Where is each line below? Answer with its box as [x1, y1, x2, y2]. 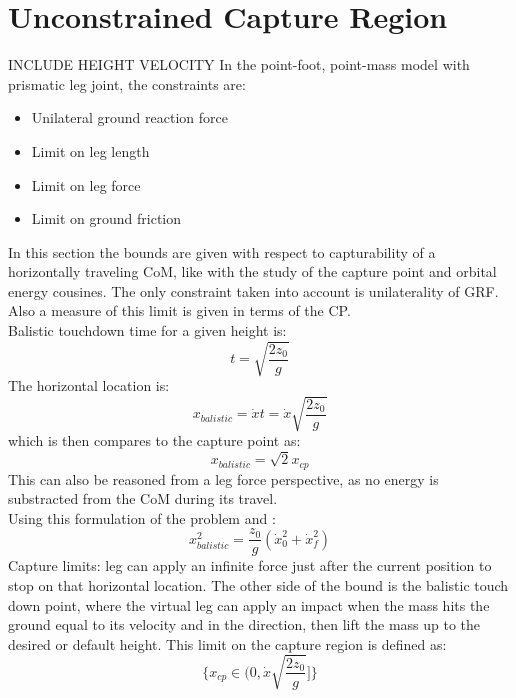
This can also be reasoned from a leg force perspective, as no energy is [8, 468, 439, 489]
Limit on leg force [31, 174, 141, 195]
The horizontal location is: [8, 375, 170, 396]
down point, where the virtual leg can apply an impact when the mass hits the [8, 594, 490, 615]
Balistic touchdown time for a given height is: [8, 320, 287, 341]
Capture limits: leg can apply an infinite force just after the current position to [8, 555, 492, 576]
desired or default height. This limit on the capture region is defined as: [8, 633, 447, 654]
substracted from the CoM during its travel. [8, 488, 278, 509]
